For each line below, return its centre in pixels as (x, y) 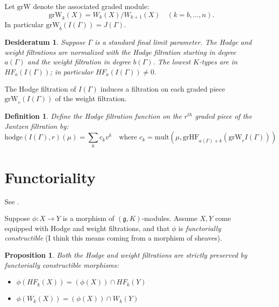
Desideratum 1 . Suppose (45, 42)
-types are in (218, 62)
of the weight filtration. (91, 98)
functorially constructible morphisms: (62, 264)
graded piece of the (224, 116)
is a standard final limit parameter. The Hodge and (173, 42)
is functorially (200, 228)
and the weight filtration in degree (79, 62)
